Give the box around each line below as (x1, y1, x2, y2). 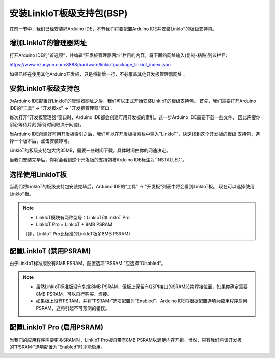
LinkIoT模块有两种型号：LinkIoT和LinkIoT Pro (36, 214, 130, 220)
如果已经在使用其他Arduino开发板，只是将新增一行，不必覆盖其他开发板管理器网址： (9, 71, 187, 77)
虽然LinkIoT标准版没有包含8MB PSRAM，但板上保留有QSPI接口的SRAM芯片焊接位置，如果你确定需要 (36, 283, 248, 290)
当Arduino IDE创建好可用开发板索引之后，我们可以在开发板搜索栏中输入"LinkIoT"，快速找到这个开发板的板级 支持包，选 (9, 131, 260, 137)
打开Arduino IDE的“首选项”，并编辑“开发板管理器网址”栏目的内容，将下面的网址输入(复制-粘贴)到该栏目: (9, 52, 228, 58)
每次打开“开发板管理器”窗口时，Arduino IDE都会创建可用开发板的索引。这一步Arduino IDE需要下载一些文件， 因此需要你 (9, 114, 261, 120)
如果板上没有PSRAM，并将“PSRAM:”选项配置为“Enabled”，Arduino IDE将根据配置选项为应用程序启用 (36, 298, 248, 304)
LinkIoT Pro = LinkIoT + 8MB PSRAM (36, 221, 112, 227)
